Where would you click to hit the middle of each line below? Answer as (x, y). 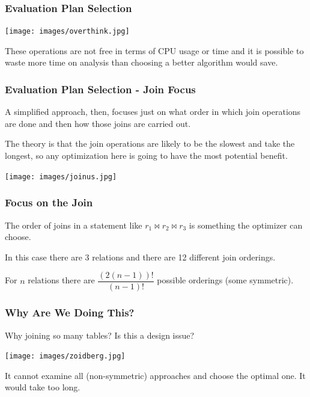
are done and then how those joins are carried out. (98, 123)
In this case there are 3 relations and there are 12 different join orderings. (140, 257)
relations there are (61, 280)
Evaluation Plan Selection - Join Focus (100, 89)
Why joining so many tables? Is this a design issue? (100, 335)
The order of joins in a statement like (74, 225)
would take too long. (43, 387)
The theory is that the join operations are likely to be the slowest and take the (150, 143)
